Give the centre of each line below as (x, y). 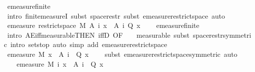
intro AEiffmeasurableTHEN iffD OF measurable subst (98, 35)
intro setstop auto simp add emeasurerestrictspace (89, 44)
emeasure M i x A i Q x (60, 63)
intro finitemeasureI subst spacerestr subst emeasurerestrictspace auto (116, 15)
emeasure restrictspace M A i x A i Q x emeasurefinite (103, 25)
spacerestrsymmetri (222, 35)
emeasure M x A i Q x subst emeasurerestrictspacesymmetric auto (122, 54)
